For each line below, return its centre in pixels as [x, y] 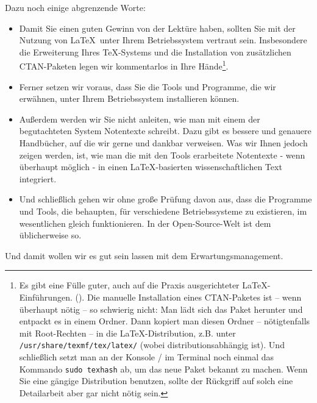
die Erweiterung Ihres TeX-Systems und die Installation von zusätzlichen [155, 52]
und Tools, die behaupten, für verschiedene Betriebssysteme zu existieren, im [163, 211]
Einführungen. [46, 297]
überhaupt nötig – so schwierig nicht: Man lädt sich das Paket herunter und [161, 309]
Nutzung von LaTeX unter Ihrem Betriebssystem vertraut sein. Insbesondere [163, 40]
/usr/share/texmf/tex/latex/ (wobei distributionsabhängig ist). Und [152, 345]
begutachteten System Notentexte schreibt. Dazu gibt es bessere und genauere [165, 131]
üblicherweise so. [50, 235]
